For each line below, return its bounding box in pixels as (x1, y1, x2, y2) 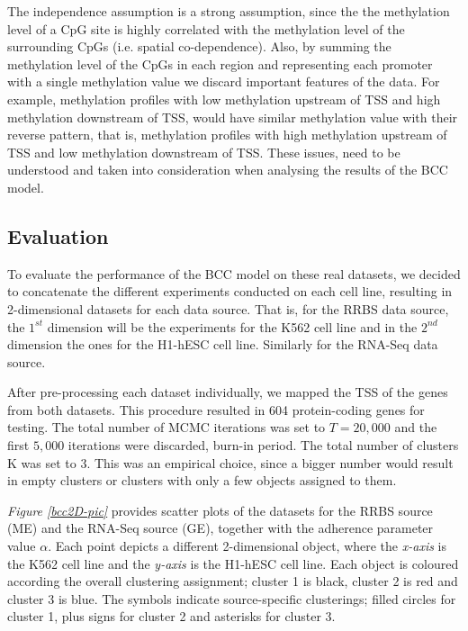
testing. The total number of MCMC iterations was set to (7, 418, 326, 437)
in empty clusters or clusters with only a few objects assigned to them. (7, 471, 397, 490)
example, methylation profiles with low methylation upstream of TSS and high (7, 89, 441, 108)
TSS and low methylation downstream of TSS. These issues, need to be (7, 142, 400, 161)
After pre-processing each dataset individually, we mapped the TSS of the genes (7, 383, 448, 401)
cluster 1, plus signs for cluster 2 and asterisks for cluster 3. (7, 607, 336, 626)
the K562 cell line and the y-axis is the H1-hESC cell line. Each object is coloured (7, 554, 459, 572)
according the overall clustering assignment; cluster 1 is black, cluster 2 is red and (7, 572, 458, 590)
